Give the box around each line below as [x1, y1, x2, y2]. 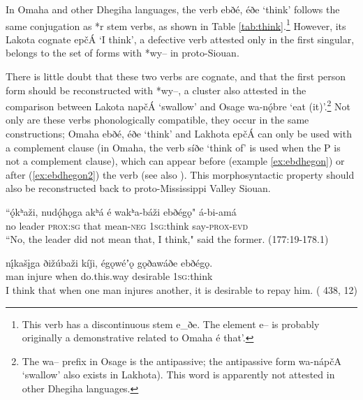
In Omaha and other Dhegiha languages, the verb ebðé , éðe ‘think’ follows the [6, 2, 340, 16]
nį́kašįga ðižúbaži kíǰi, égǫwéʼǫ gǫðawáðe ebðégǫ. [6, 255, 213, 269]
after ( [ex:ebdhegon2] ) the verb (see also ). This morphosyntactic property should [6, 167, 355, 182]
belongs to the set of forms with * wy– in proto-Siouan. [6, 45, 239, 60]
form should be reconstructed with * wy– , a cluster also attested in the [6, 82, 306, 97]
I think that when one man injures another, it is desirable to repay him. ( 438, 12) [6, 283, 358, 297]
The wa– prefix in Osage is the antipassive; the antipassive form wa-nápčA [22, 353, 341, 368]
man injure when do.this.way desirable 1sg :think [6, 269, 213, 283]
